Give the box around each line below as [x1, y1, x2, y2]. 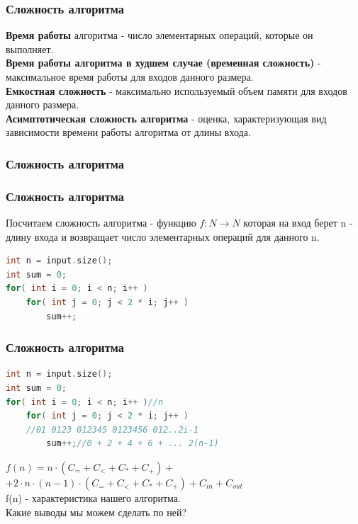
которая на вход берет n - [243, 215, 353, 230]
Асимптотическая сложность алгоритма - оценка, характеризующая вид [6, 110, 327, 125]
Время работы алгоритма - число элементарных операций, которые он [6, 28, 313, 42]
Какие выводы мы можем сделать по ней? [6, 504, 187, 519]
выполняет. [6, 41, 54, 56]
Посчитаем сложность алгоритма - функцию [6, 215, 196, 230]
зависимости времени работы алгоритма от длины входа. [6, 125, 251, 139]
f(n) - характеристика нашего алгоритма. [6, 490, 181, 505]
